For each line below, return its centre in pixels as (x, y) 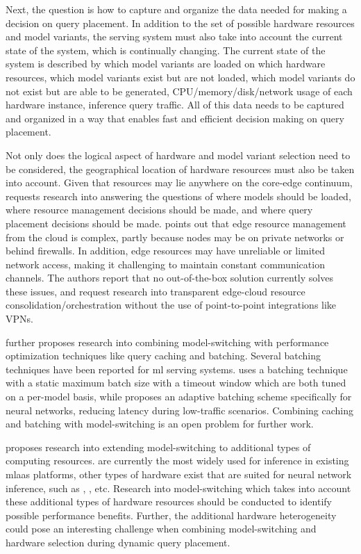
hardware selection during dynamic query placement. (118, 542)
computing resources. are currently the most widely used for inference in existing (177, 461)
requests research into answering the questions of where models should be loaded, (178, 196)
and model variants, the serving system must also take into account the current (174, 36)
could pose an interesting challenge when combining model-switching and (161, 529)
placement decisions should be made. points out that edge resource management (176, 223)
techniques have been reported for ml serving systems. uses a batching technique (177, 369)
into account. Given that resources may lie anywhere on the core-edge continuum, (179, 182)
